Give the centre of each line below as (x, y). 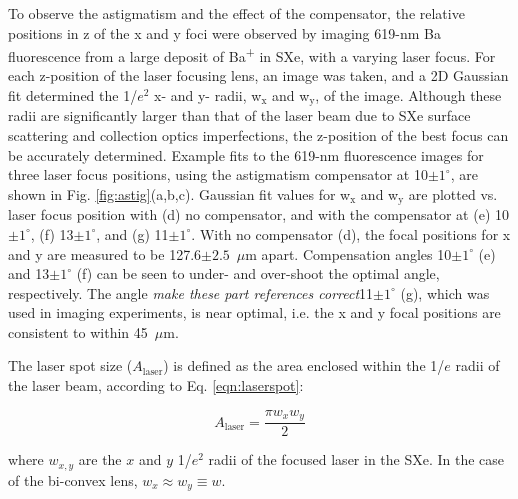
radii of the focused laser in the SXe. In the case (356, 459)
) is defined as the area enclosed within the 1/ (304, 365)
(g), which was (445, 292)
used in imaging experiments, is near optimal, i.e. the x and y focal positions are (254, 312)
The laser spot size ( (70, 365)
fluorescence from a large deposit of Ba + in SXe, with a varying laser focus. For (252, 54)
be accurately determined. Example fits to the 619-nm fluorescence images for (246, 154)
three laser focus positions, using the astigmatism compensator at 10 (218, 174)
